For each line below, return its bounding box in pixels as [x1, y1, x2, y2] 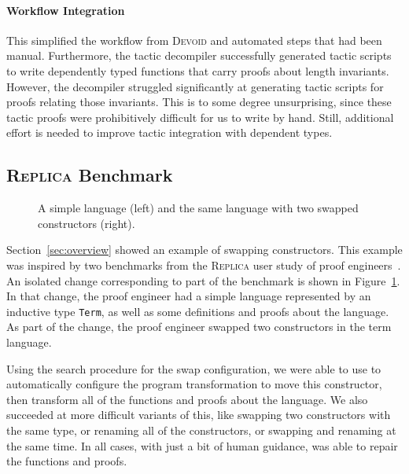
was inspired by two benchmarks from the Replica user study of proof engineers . [6, 256, 401, 273]
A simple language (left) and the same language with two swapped [38, 200, 359, 216]
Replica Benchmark [6, 163, 173, 187]
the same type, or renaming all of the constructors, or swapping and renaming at [6, 421, 396, 438]
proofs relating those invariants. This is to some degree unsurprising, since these [6, 94, 392, 110]
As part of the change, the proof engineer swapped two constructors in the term [6, 318, 392, 335]
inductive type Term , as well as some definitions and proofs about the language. [6, 303, 389, 319]
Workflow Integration [6, 2, 125, 18]
